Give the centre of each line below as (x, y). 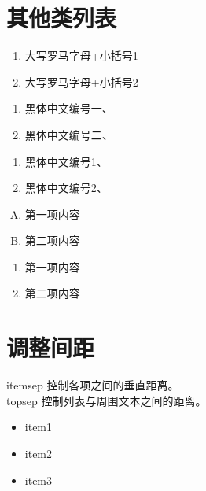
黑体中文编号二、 (69, 134)
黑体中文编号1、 (66, 161)
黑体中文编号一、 (69, 108)
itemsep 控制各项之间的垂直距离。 (93, 385)
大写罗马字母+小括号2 (81, 81)
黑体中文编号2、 (66, 188)
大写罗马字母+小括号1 (81, 55)
